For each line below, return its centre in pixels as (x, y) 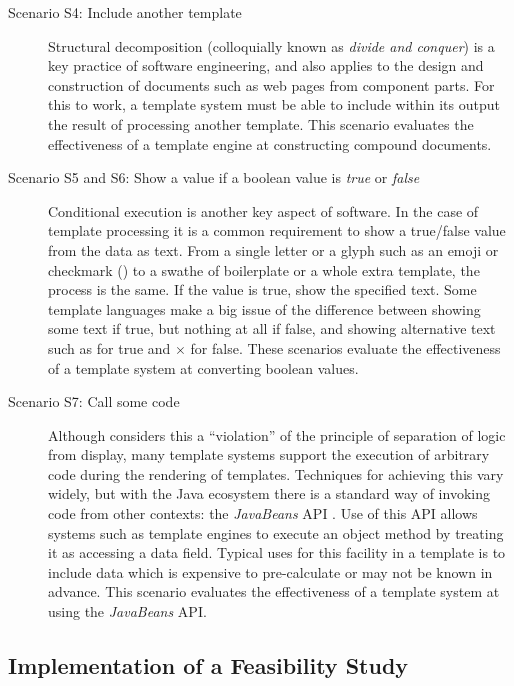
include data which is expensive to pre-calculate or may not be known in (270, 571)
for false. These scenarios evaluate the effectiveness (345, 347)
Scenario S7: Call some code (94, 401)
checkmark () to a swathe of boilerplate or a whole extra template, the (264, 269)
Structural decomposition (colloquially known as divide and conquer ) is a (271, 45)
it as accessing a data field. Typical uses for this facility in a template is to (277, 552)
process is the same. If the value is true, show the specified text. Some (262, 289)
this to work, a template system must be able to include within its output (274, 104)
